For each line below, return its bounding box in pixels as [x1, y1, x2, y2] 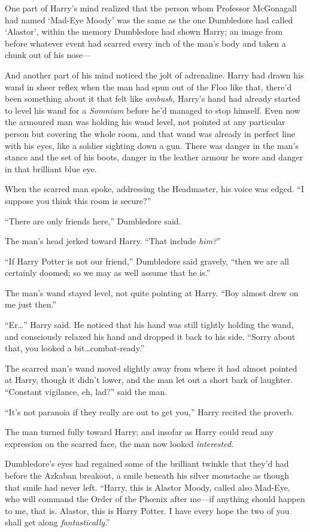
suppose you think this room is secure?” [5, 194, 151, 206]
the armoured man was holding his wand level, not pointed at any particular [5, 115, 285, 128]
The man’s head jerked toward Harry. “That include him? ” [5, 235, 221, 247]
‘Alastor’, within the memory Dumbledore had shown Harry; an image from [5, 25, 283, 38]
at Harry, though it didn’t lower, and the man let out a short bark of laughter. [5, 373, 293, 386]
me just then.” [5, 298, 57, 311]
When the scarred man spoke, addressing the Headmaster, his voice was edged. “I [5, 183, 304, 195]
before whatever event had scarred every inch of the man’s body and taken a [5, 37, 286, 49]
